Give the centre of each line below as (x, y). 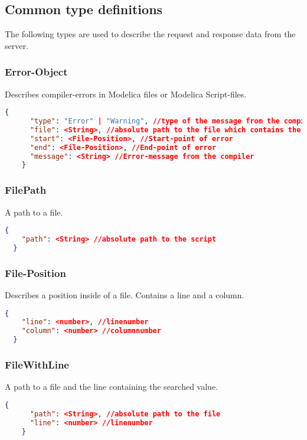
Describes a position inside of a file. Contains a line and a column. (125, 294)
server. (17, 45)
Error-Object (36, 72)
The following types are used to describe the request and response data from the (150, 34)
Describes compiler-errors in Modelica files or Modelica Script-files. (126, 94)
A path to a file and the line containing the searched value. (112, 387)
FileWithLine (37, 364)
